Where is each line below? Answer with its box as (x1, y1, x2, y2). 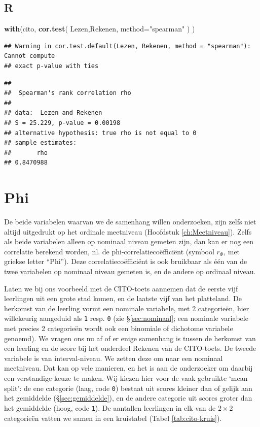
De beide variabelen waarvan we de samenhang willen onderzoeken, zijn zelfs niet (4, 216, 256, 227)
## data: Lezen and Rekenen (4, 109, 102, 117)
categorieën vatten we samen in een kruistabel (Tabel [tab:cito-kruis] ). (4, 412, 222, 423)
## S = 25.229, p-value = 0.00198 (4, 119, 121, 126)
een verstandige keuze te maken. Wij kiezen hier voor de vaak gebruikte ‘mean (4, 373, 248, 383)
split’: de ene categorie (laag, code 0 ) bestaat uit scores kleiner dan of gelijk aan (4, 382, 252, 393)
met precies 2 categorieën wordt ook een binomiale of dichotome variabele (4, 323, 233, 334)
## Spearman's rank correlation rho (4, 89, 131, 97)
